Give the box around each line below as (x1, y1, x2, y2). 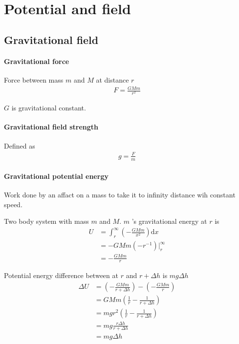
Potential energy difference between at (4, 270, 118, 280)
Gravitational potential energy (4, 171, 109, 181)
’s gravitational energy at (131, 215, 207, 226)
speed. (4, 199, 22, 209)
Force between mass (4, 74, 64, 85)
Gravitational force (4, 56, 69, 66)
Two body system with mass (4, 215, 89, 226)
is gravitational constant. (11, 103, 86, 113)
